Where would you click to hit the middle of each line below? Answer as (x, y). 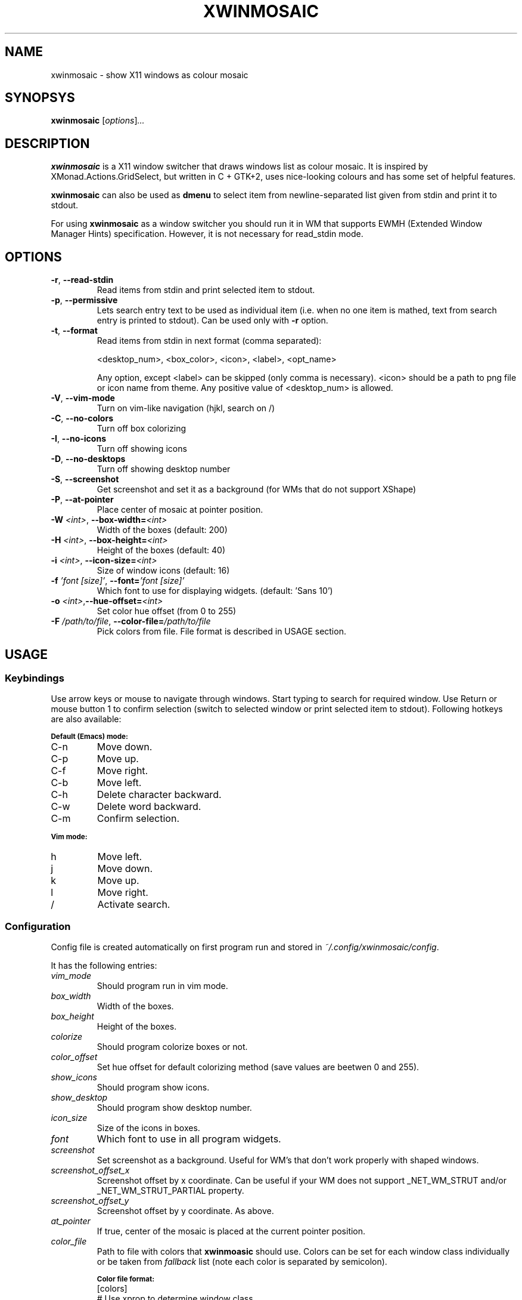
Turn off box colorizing (142, 429)
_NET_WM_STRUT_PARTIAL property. (170, 1191)
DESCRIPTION (47, 143)
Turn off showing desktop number (164, 469)
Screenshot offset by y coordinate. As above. (185, 1211)
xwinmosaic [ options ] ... (98, 121)
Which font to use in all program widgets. (189, 1139)
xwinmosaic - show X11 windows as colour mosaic (150, 75)
